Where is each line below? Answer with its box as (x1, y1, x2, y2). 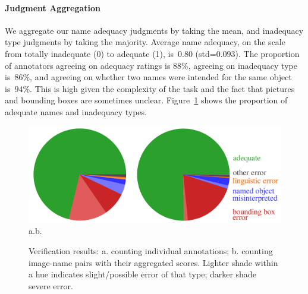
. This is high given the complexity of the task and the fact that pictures (30, 82, 295, 94)
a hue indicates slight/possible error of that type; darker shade (29, 268, 256, 280)
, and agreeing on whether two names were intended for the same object (30, 71, 292, 83)
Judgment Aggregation (5, 1, 101, 14)
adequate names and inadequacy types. (5, 105, 147, 118)
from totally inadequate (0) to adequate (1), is (5, 47, 174, 59)
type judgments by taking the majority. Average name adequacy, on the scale (5, 36, 285, 48)
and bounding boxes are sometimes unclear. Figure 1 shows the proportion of (5, 94, 288, 106)
